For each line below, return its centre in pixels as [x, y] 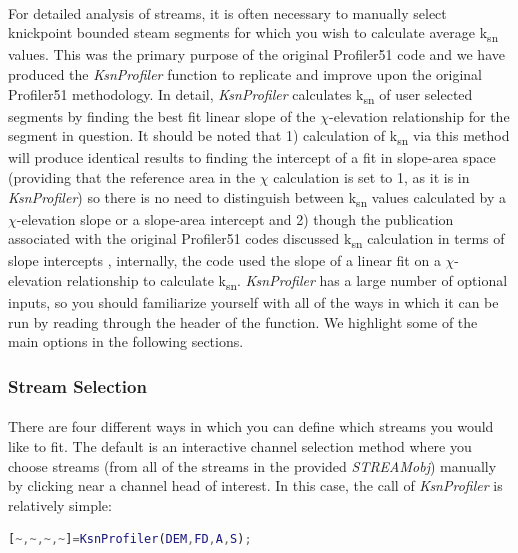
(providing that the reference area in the [132, 176]
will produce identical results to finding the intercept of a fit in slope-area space [252, 157]
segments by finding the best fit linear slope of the [162, 115]
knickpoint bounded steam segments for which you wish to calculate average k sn [253, 33]
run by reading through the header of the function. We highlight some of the [243, 321]
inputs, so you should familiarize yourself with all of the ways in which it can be [253, 302]
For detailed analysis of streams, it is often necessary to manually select [227, 12]
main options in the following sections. [126, 341]
